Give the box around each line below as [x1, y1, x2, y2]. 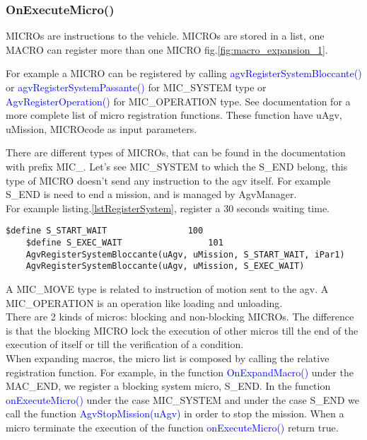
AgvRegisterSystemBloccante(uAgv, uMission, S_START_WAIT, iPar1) [25, 249, 345, 260]
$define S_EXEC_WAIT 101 [25, 238, 223, 248]
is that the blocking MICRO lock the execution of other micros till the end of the [6, 323, 359, 337]
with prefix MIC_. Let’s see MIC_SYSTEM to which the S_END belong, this [6, 158, 348, 173]
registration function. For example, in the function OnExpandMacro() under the [6, 364, 354, 379]
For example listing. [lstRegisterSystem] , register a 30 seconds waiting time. [6, 200, 330, 215]
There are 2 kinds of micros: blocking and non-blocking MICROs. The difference [6, 309, 354, 324]
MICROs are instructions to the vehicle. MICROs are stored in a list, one [6, 28, 325, 43]
